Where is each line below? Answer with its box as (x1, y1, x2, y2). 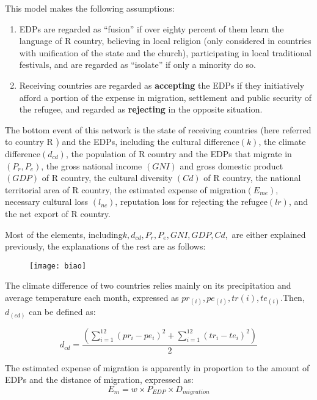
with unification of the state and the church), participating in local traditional (19, 46, 312, 59)
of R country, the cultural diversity (42, 171, 173, 184)
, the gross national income (41, 159, 142, 172)
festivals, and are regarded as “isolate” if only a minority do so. (19, 58, 256, 71)
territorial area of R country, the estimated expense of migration (5, 183, 246, 196)
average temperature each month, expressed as (5, 291, 179, 303)
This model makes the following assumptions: (5, 2, 175, 14)
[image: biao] (29, 261, 87, 270)
